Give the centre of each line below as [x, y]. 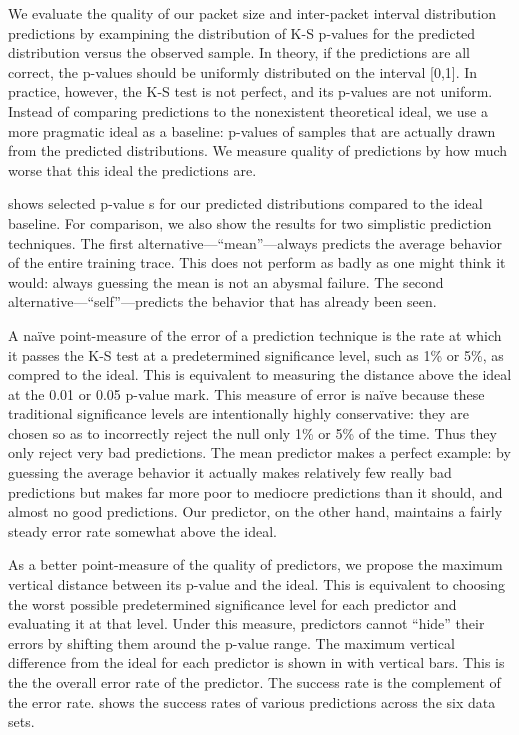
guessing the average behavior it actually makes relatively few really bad [230, 472]
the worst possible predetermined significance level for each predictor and [232, 603]
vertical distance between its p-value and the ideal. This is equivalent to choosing [256, 584]
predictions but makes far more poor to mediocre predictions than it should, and [255, 491]
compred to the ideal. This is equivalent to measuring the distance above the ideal [260, 374]
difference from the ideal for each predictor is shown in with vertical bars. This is [256, 662]
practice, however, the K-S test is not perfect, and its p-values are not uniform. [250, 91]
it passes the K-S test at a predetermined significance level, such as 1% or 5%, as [256, 354]
